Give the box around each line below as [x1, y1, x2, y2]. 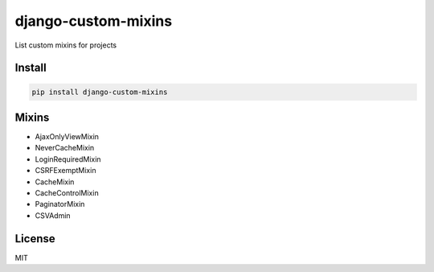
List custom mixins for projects [14, 40, 117, 50]
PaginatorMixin [35, 200, 85, 209]
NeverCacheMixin [35, 143, 95, 153]
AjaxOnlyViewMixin [35, 132, 100, 142]
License [14, 232, 55, 245]
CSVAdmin [35, 210, 72, 220]
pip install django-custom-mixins [31, 87, 168, 97]
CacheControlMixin [35, 188, 100, 197]
